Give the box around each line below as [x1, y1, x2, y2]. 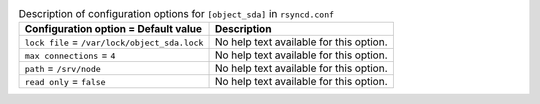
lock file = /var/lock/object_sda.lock [24, 35, 204, 49]
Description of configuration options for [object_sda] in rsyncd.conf [18, 7, 335, 21]
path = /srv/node [24, 61, 102, 75]
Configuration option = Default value [24, 22, 203, 36]
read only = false [24, 75, 106, 89]
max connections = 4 [24, 48, 116, 62]
